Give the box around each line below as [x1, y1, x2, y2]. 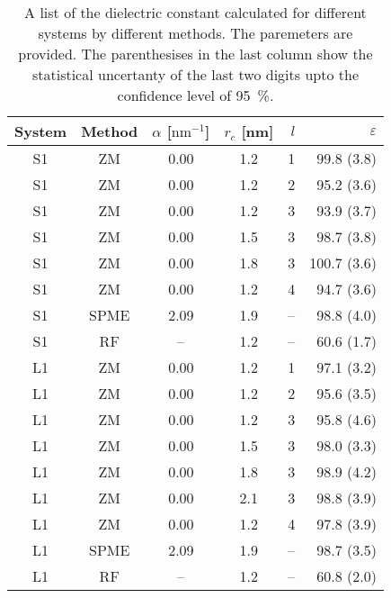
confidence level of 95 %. [117, 85, 274, 105]
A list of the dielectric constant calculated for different [24, 2, 367, 23]
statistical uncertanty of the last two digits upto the [31, 64, 359, 85]
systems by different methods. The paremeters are [38, 23, 353, 43]
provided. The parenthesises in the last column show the [18, 43, 373, 64]
